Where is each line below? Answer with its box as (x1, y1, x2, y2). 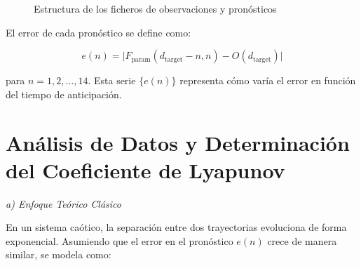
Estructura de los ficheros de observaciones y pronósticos (34, 1, 277, 15)
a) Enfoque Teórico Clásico (6, 196, 121, 211)
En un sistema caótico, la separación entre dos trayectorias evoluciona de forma (6, 220, 347, 234)
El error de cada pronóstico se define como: (6, 25, 191, 39)
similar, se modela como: (6, 247, 111, 262)
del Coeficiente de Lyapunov (6, 155, 285, 184)
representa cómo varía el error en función (179, 73, 356, 88)
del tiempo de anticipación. (6, 86, 122, 101)
